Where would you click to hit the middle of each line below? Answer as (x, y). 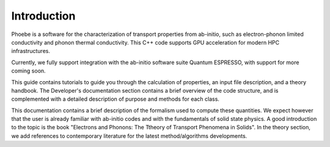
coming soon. (28, 71)
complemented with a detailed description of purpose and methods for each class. (116, 99)
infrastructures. (31, 51)
